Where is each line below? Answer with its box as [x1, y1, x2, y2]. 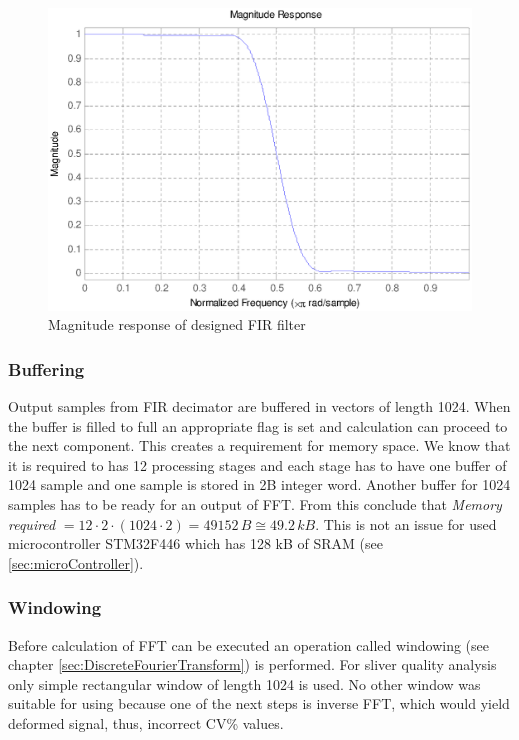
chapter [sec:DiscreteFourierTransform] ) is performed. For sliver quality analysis [8, 654, 497, 675]
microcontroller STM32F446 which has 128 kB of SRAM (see [8, 533, 383, 554]
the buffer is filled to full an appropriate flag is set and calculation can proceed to [8, 415, 508, 436]
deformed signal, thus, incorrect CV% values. [8, 713, 284, 734]
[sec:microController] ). [8, 552, 144, 573]
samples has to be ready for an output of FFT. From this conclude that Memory [8, 494, 502, 515]
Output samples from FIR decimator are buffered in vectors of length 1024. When [8, 396, 511, 417]
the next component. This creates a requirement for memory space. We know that [8, 435, 511, 456]
